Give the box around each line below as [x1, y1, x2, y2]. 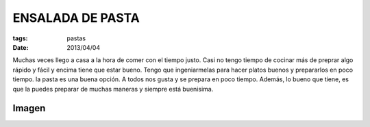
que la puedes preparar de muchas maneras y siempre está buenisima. [12, 85, 214, 93]
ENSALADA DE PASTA [12, 10, 140, 25]
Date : [12, 43, 29, 51]
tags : [12, 34, 28, 42]
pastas [66, 34, 86, 42]
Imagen [12, 102, 46, 114]
